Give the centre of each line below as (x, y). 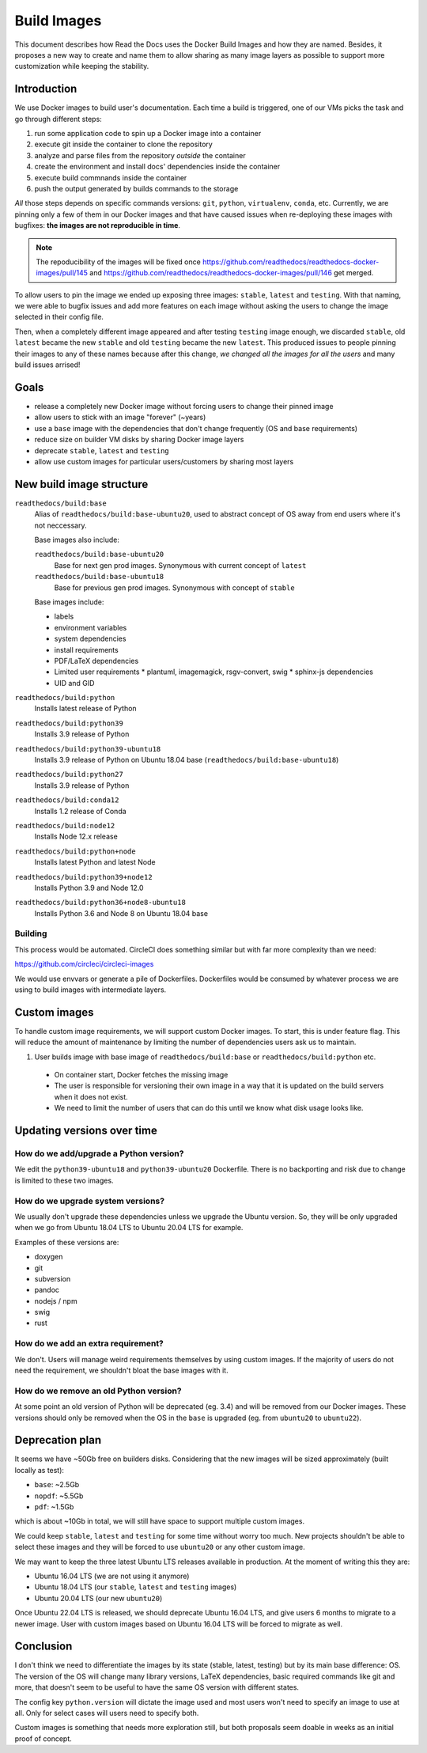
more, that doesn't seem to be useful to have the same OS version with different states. (157, 1687)
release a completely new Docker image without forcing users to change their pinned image (184, 406)
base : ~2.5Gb (57, 1485)
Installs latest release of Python (86, 709)
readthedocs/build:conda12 (67, 800)
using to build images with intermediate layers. (91, 990)
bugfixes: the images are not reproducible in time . (98, 225)
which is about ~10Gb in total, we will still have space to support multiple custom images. (159, 1521)
